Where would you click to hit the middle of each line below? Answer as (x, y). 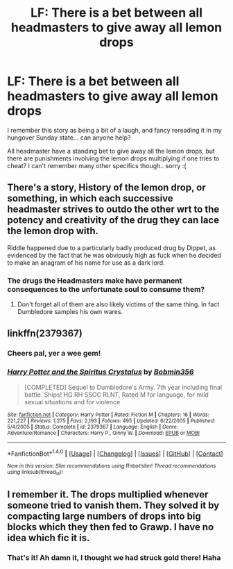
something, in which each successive (90, 198)
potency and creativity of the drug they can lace (113, 220)
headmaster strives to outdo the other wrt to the (113, 209)
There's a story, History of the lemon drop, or (106, 188)
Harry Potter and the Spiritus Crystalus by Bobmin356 (101, 372)
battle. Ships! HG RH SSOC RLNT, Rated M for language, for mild (116, 395)
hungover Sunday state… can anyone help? (69, 138)
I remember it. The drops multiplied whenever (108, 495)
